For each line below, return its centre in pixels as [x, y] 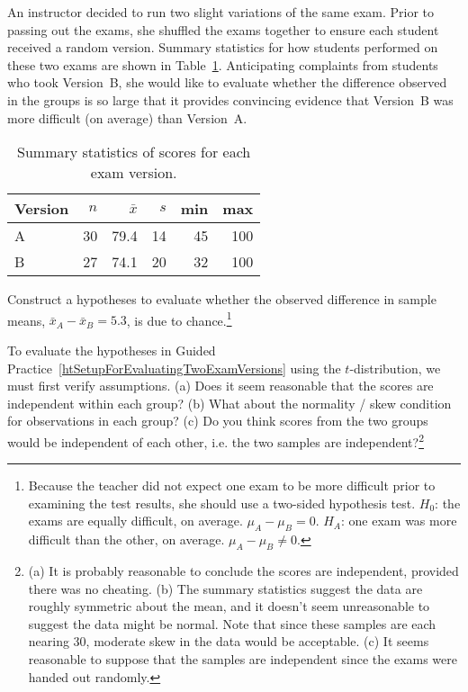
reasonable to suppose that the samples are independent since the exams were [243, 658]
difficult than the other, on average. [126, 539]
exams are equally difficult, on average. [135, 521]
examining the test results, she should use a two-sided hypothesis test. [222, 503]
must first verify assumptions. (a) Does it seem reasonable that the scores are [220, 386]
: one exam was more [399, 521]
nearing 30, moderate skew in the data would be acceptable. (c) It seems [229, 641]
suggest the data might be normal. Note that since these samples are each [232, 623]
